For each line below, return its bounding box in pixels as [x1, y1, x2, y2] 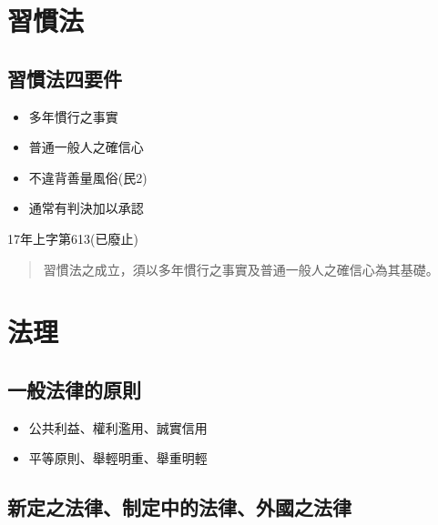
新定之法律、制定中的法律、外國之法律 [7, 493, 351, 521]
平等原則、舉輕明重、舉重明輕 [28, 449, 208, 468]
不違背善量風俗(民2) [28, 167, 148, 187]
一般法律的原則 [7, 375, 141, 403]
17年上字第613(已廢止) [7, 228, 138, 247]
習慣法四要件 [7, 64, 122, 92]
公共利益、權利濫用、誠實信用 [28, 418, 208, 437]
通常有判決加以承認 [28, 198, 144, 217]
